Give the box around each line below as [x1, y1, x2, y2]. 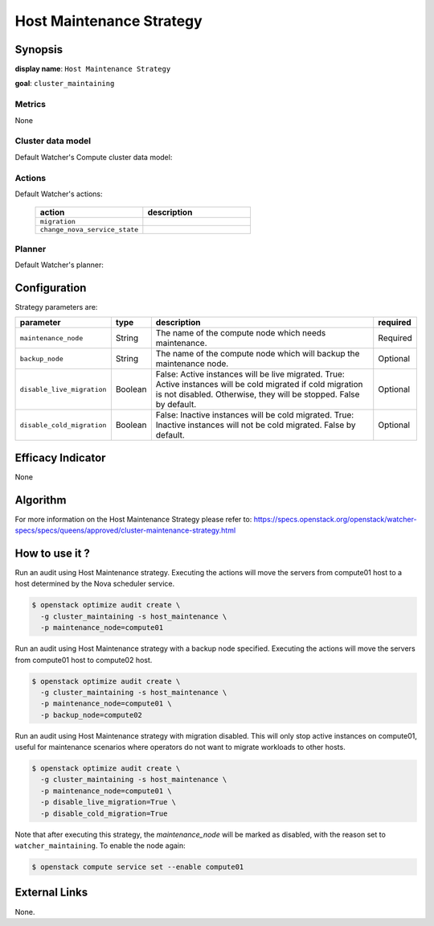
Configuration [14, 281, 87, 294]
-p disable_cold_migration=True [40, 809, 168, 818]
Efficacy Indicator [14, 451, 106, 464]
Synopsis [14, 43, 63, 56]
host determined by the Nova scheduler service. [14, 579, 175, 589]
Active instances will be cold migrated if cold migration [155, 379, 363, 390]
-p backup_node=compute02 [40, 710, 142, 719]
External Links [14, 886, 88, 899]
